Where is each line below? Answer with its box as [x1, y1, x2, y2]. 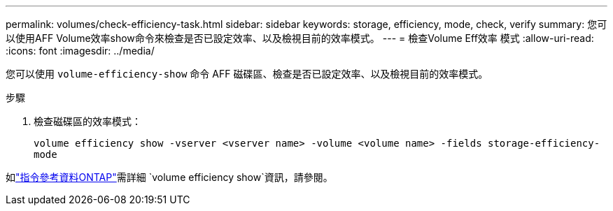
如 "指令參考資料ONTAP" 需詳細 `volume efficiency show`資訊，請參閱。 [6, 171, 333, 183]
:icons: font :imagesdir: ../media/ [6, 45, 155, 57]
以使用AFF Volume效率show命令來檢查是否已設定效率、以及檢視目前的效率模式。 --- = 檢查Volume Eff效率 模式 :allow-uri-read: [6, 32, 594, 44]
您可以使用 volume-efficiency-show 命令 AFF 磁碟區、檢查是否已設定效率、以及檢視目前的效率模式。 [6, 68, 488, 80]
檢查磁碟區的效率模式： [34, 115, 141, 127]
